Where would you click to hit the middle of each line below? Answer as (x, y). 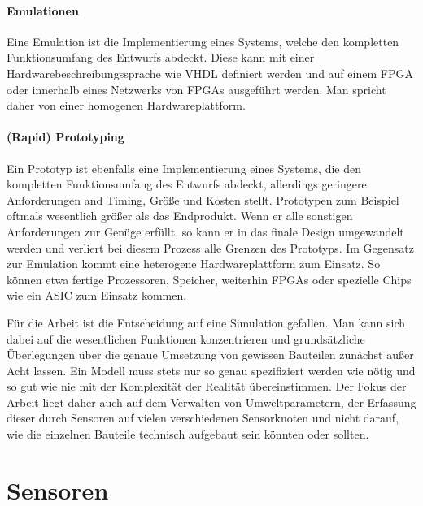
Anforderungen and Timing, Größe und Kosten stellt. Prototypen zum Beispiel (203, 199)
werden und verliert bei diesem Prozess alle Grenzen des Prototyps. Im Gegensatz (210, 247)
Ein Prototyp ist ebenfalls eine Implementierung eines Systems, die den (184, 168)
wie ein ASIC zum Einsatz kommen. (97, 295)
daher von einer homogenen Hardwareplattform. (126, 105)
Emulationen (43, 10)
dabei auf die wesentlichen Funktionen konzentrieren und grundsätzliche (186, 338)
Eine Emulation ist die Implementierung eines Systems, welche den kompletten (203, 41)
